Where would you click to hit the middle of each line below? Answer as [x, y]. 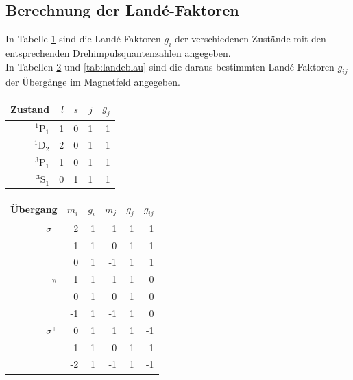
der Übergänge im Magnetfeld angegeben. [93, 82]
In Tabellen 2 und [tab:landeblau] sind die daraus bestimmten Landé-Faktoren [170, 66]
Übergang [34, 209]
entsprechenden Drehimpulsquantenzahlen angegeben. [118, 53]
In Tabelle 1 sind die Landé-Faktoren [83, 39]
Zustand [30, 109]
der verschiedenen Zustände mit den [251, 39]
